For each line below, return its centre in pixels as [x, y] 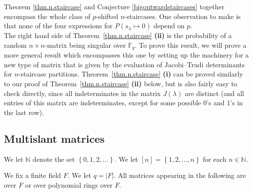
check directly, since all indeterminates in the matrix [82, 93]
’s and [215, 103]
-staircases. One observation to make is [183, 16]
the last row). [24, 112]
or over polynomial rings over [69, 184]
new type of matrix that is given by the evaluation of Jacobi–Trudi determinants [124, 64]
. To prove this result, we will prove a [191, 45]
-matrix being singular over [85, 45]
